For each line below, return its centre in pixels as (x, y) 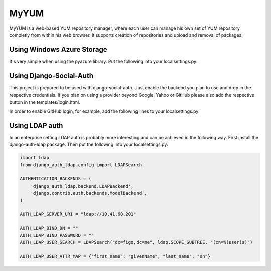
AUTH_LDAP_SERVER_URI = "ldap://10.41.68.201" (78, 214)
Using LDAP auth (36, 125)
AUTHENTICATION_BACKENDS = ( (56, 179)
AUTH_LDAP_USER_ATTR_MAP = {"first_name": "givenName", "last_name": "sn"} (115, 256)
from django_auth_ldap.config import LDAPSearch (81, 165)
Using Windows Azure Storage (58, 50)
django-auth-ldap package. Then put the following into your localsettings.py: (89, 145)
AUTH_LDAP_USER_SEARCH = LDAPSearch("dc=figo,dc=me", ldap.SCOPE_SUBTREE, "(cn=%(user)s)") (136, 242)
